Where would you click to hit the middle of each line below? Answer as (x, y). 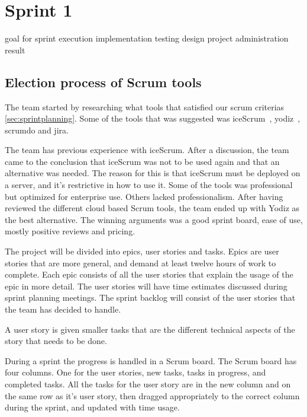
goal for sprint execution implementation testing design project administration (147, 38)
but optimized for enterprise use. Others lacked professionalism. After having (144, 196)
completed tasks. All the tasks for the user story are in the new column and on (148, 383)
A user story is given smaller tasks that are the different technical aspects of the (150, 329)
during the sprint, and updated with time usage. (92, 407)
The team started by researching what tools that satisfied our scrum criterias (145, 106)
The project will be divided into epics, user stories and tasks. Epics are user (142, 251)
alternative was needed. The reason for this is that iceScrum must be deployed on (153, 173)
